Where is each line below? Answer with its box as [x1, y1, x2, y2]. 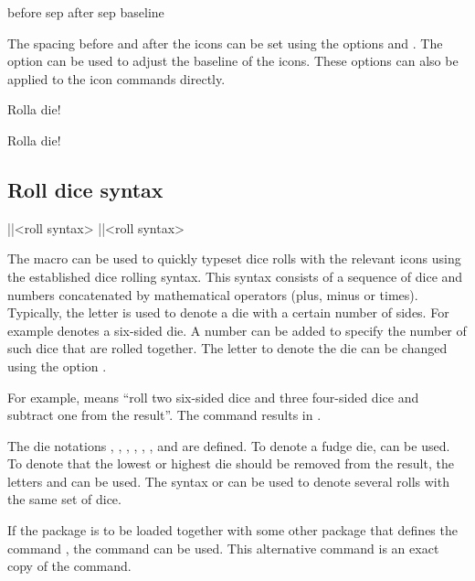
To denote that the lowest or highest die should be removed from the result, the [7, 454, 454, 473]
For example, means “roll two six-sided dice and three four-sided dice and [7, 387, 419, 406]
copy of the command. [7, 556, 132, 576]
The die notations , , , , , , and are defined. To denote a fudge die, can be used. [7, 436, 450, 455]
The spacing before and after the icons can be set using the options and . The [7, 33, 443, 52]
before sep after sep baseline [7, 3, 164, 21]
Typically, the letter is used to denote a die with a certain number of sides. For [7, 303, 449, 322]
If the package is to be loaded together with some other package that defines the [7, 521, 458, 540]
